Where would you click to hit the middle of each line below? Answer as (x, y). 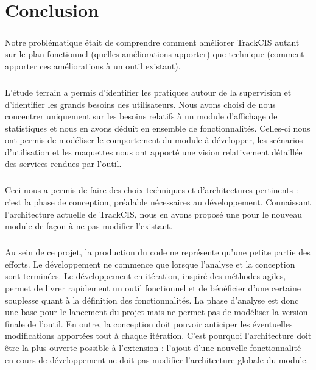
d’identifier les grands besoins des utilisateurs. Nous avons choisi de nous (140, 104)
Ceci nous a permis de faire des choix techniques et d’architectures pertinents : (152, 190)
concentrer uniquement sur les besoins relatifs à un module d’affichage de (141, 116)
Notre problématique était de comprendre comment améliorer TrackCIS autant (152, 42)
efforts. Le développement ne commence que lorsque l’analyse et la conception (150, 264)
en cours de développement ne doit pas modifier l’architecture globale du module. (157, 359)
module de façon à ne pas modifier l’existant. (89, 226)
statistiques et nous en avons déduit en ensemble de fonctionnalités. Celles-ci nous (158, 128)
